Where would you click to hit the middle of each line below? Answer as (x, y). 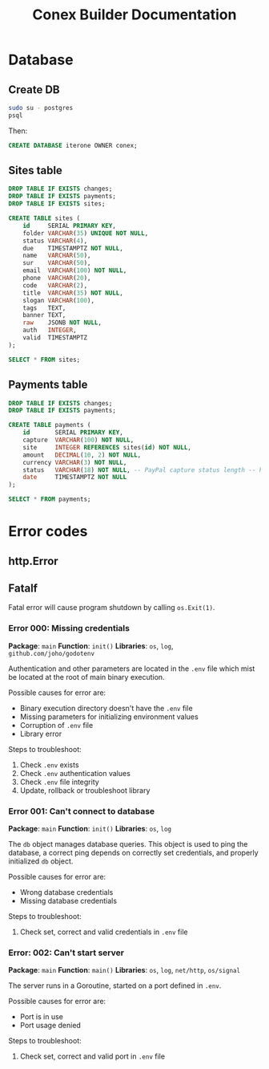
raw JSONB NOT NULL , (62, 323)
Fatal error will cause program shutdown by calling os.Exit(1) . (112, 608)
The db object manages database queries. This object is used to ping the (128, 843)
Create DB (34, 89)
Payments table (48, 385)
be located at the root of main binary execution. (87, 677)
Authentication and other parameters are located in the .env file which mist (132, 669)
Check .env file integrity (60, 782)
